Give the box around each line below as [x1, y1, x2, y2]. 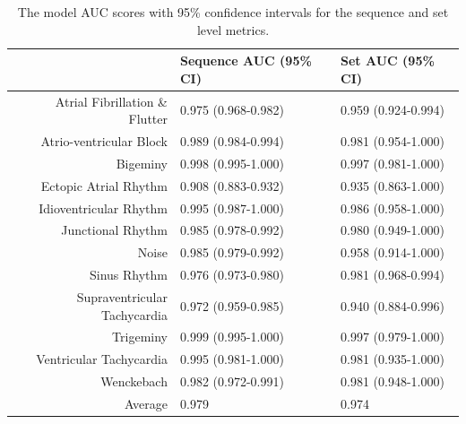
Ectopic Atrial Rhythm [40, 176, 168, 195]
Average [125, 394, 168, 412]
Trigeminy [112, 327, 168, 346]
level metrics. [196, 20, 270, 39]
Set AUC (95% [341, 51, 435, 70]
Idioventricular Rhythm [39, 198, 168, 217]
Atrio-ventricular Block [40, 132, 168, 151]
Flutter [128, 109, 168, 128]
